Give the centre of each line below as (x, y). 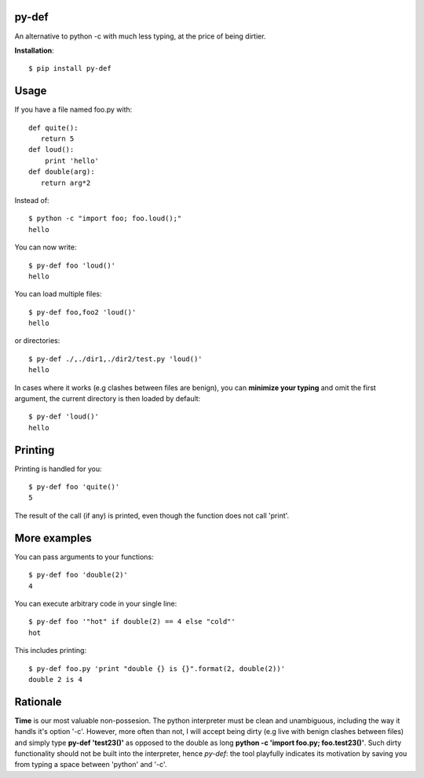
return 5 (57, 138)
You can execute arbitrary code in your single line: (96, 603)
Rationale (38, 701)
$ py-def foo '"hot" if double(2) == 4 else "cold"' (132, 622)
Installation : (34, 50)
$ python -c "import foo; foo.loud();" (105, 219)
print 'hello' (72, 160)
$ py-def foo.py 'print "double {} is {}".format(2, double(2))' (157, 668)
